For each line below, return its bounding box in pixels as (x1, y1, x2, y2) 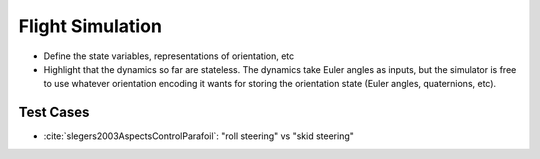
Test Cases (18, 104, 90, 121)
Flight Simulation (18, 15, 162, 37)
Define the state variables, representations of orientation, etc (43, 50, 295, 62)
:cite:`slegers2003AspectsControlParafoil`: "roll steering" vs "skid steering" (43, 130, 355, 142)
